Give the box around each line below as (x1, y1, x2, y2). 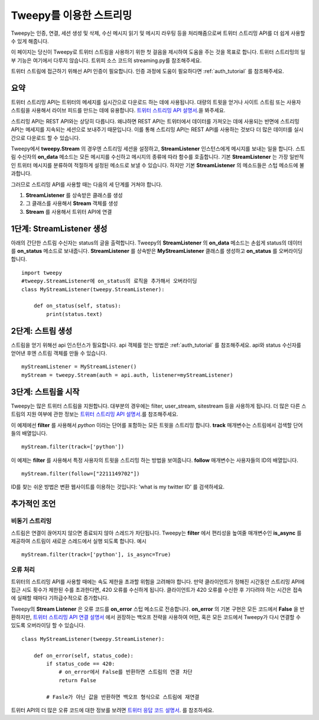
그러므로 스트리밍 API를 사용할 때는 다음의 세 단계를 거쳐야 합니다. (11, 181, 162, 188)
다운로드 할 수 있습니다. (27, 134, 81, 141)
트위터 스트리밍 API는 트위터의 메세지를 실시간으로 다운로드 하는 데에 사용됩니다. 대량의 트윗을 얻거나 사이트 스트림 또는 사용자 (11, 99, 301, 106)
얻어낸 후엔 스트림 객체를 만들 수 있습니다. (11, 350, 108, 357)
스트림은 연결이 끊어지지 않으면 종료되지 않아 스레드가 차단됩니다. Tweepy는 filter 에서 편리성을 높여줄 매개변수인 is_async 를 (11, 529, 302, 536)
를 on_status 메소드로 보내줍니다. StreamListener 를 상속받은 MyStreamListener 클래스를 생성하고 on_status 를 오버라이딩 (11, 247, 303, 254)
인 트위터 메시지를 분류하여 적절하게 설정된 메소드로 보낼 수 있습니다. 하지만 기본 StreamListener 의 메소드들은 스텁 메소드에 (11, 161, 298, 168)
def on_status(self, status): (33, 302, 121, 309)
